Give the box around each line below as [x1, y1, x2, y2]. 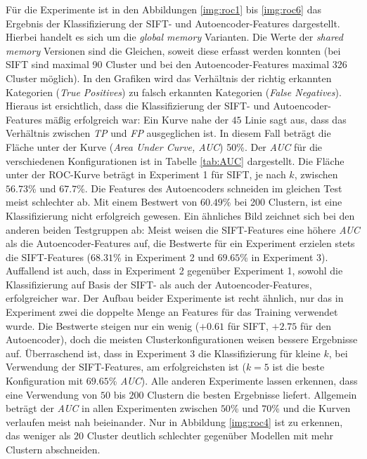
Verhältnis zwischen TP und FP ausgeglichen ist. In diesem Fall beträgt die [6, 126, 331, 140]
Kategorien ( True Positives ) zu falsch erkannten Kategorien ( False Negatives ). [6, 84, 342, 99]
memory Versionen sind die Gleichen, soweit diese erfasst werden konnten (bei [6, 43, 341, 58]
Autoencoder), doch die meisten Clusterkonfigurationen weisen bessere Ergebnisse [6, 332, 358, 347]
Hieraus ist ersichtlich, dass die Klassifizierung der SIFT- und [6, 98, 270, 113]
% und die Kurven [271, 401, 351, 415]
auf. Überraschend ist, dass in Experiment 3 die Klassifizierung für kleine [6, 345, 321, 360]
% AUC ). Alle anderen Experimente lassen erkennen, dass [108, 373, 358, 388]
